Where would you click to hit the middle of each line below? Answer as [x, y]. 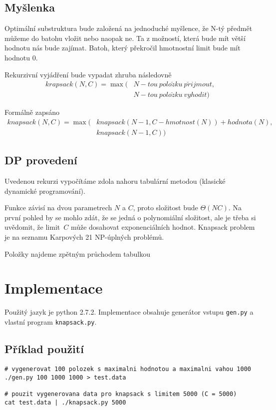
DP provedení [41, 160]
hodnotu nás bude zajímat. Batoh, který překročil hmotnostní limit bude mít [123, 48]
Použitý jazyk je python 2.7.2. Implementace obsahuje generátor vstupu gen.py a [129, 312]
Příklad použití [44, 349]
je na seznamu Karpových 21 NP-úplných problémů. [84, 237]
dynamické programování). [45, 191]
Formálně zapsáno [32, 112]
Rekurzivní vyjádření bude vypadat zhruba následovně [88, 74]
